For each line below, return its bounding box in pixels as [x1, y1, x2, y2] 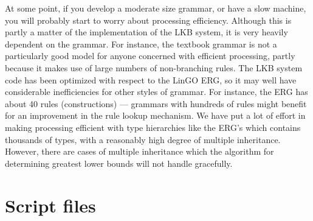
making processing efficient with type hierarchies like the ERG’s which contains [5, 121, 301, 133]
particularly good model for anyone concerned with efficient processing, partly [5, 49, 295, 62]
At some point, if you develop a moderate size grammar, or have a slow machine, [5, 2, 306, 14]
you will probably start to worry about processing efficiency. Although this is [5, 13, 292, 26]
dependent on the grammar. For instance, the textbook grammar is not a [5, 37, 277, 50]
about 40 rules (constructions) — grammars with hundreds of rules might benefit [5, 97, 307, 110]
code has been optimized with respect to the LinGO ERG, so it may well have [5, 73, 297, 86]
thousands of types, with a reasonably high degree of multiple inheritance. [5, 133, 281, 146]
